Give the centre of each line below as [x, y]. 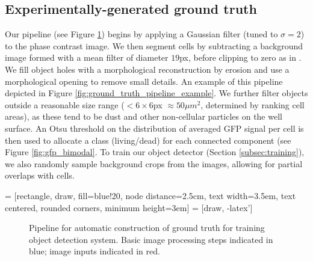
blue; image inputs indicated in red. [95, 251]
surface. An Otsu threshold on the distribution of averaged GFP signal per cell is [154, 128]
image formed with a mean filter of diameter [87, 57]
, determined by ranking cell [253, 104]
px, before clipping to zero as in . [240, 57]
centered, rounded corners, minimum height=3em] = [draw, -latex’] [129, 207]
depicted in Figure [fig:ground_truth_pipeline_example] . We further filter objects [156, 93]
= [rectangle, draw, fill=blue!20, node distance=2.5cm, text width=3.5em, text [150, 195]
